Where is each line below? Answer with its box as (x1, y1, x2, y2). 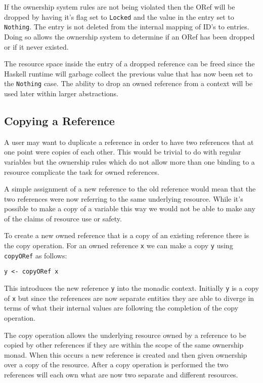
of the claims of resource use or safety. (4, 213, 122, 223)
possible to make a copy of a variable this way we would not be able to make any (4, 203, 255, 214)
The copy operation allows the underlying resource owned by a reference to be (4, 329, 246, 340)
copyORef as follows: (4, 250, 67, 260)
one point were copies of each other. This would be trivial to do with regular (4, 146, 241, 157)
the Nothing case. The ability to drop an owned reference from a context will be (4, 78, 253, 89)
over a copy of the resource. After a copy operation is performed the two (4, 359, 229, 370)
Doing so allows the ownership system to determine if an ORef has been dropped (4, 31, 255, 42)
